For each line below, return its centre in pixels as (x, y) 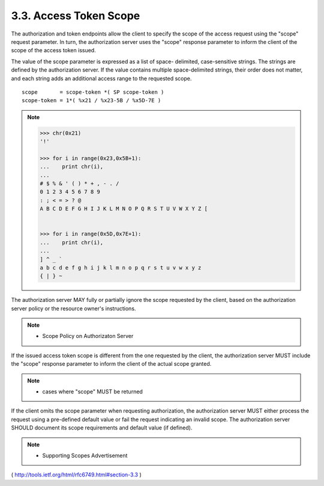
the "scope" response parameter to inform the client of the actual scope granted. (111, 364)
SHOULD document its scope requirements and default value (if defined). (102, 428)
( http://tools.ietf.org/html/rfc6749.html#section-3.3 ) (76, 475)
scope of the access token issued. (53, 51)
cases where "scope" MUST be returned (93, 392)
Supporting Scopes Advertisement (85, 455)
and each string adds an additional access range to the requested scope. (101, 78)
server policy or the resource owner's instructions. (73, 308)
